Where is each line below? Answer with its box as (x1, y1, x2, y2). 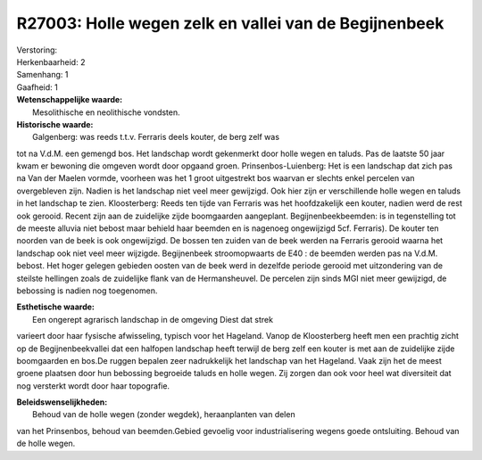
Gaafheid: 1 (16, 81, 58, 93)
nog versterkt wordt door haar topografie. (16, 380, 170, 391)
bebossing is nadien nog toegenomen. (16, 285, 158, 296)
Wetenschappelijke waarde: (16, 94, 123, 105)
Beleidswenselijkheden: (16, 397, 108, 407)
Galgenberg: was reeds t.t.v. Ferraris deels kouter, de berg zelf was (32, 132, 280, 143)
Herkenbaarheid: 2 (16, 56, 86, 67)
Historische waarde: (16, 119, 94, 129)
